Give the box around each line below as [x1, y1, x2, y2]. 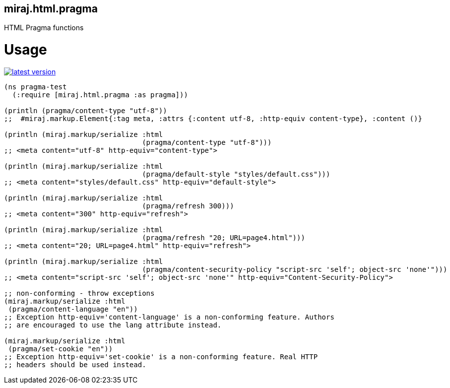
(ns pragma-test [4, 82, 67, 91]
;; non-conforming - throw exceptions [4, 289, 155, 297]
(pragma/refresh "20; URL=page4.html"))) [142, 233, 305, 242]
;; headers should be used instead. [4, 360, 146, 369]
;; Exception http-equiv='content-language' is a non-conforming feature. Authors [4, 313, 334, 321]
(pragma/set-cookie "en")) [8, 344, 113, 353]
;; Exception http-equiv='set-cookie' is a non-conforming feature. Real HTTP [4, 352, 318, 361]
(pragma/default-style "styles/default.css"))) [142, 170, 330, 178]
